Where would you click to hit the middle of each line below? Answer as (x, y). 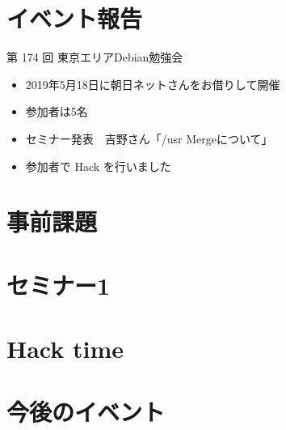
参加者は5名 (57, 111)
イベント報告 (75, 18)
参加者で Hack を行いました (98, 166)
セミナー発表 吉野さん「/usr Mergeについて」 (149, 138)
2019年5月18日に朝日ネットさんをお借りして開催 (153, 84)
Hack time (65, 349)
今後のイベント (86, 412)
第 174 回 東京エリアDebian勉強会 (95, 57)
